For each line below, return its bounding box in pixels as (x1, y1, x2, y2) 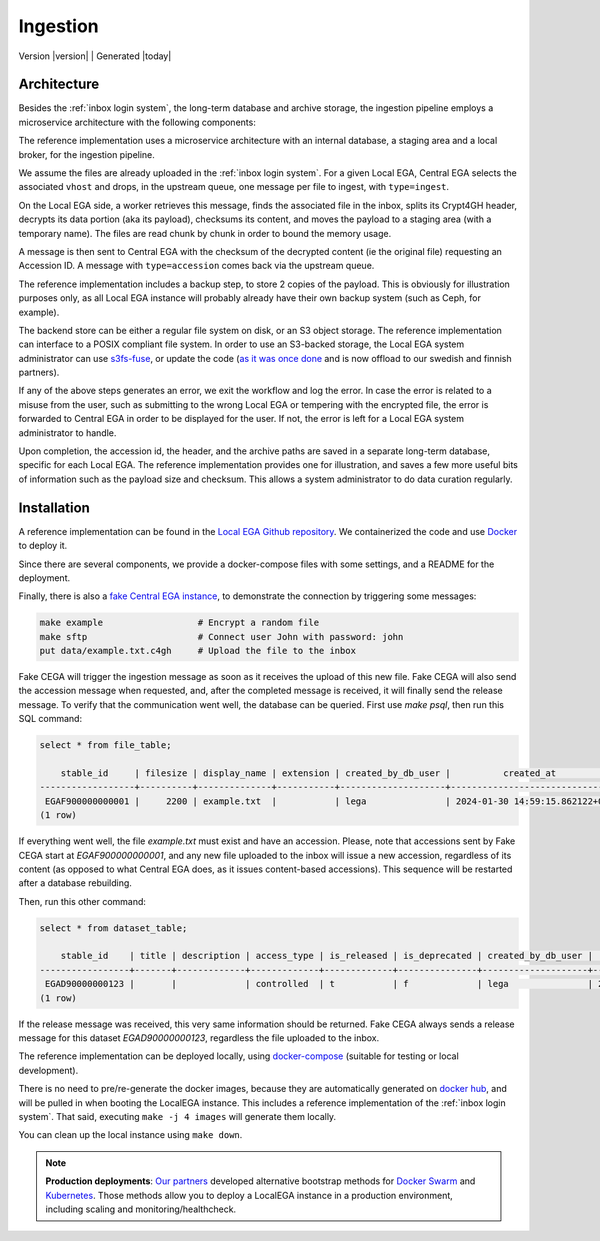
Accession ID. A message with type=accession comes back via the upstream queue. (18, 260, 375, 272)
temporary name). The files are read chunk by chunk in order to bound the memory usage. (18, 227, 392, 239)
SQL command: (18, 713, 83, 725)
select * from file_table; (39, 740, 172, 751)
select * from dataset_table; (39, 922, 188, 934)
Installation (18, 499, 90, 516)
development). (18, 1064, 79, 1076)
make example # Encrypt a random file (39, 617, 320, 629)
